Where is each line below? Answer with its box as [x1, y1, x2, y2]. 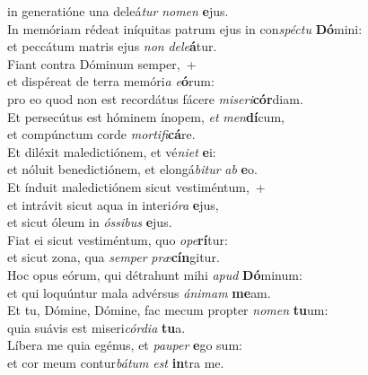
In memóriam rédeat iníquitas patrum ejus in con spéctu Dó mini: [7, 19, 363, 38]
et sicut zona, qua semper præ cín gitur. [7, 248, 220, 266]
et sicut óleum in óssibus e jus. [7, 213, 172, 231]
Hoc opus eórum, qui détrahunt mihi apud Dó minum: [7, 265, 302, 283]
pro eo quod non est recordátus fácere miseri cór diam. [7, 89, 303, 108]
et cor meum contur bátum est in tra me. [7, 353, 224, 371]
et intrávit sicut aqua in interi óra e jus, [7, 195, 219, 214]
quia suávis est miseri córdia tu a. [7, 318, 186, 336]
